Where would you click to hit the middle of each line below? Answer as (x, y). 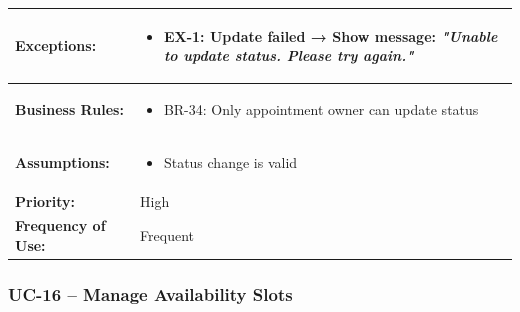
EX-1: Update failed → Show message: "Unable (330, 35)
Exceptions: (56, 45)
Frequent (167, 235)
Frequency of (60, 225)
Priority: (45, 200)
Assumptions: (62, 161)
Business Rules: (69, 108)
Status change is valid (230, 161)
